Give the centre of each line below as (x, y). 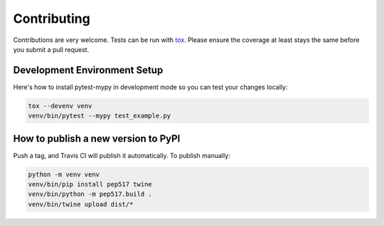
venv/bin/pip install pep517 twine (90, 184)
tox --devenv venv (60, 106)
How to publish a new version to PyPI (97, 138)
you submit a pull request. (51, 49)
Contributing (52, 19)
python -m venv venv (64, 174)
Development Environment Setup (88, 70)
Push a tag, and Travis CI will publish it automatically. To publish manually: (122, 155)
